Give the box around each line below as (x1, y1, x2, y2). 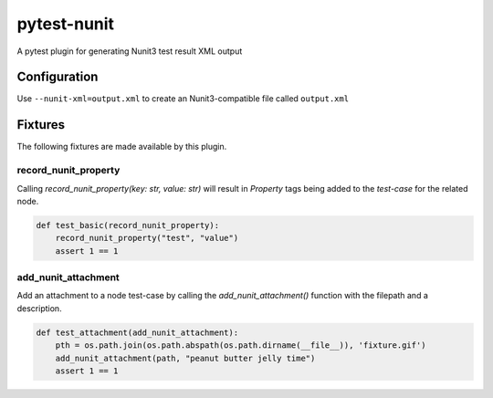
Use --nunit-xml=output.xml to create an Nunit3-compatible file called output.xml (16, 93, 350, 104)
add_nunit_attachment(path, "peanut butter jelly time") (55, 352, 316, 363)
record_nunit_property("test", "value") (55, 233, 239, 244)
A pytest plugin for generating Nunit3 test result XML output (16, 46, 243, 57)
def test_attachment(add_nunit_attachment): (36, 327, 239, 338)
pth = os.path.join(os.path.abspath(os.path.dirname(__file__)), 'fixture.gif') (55, 340, 426, 351)
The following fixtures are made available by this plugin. (16, 141, 227, 152)
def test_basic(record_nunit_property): (36, 220, 219, 230)
